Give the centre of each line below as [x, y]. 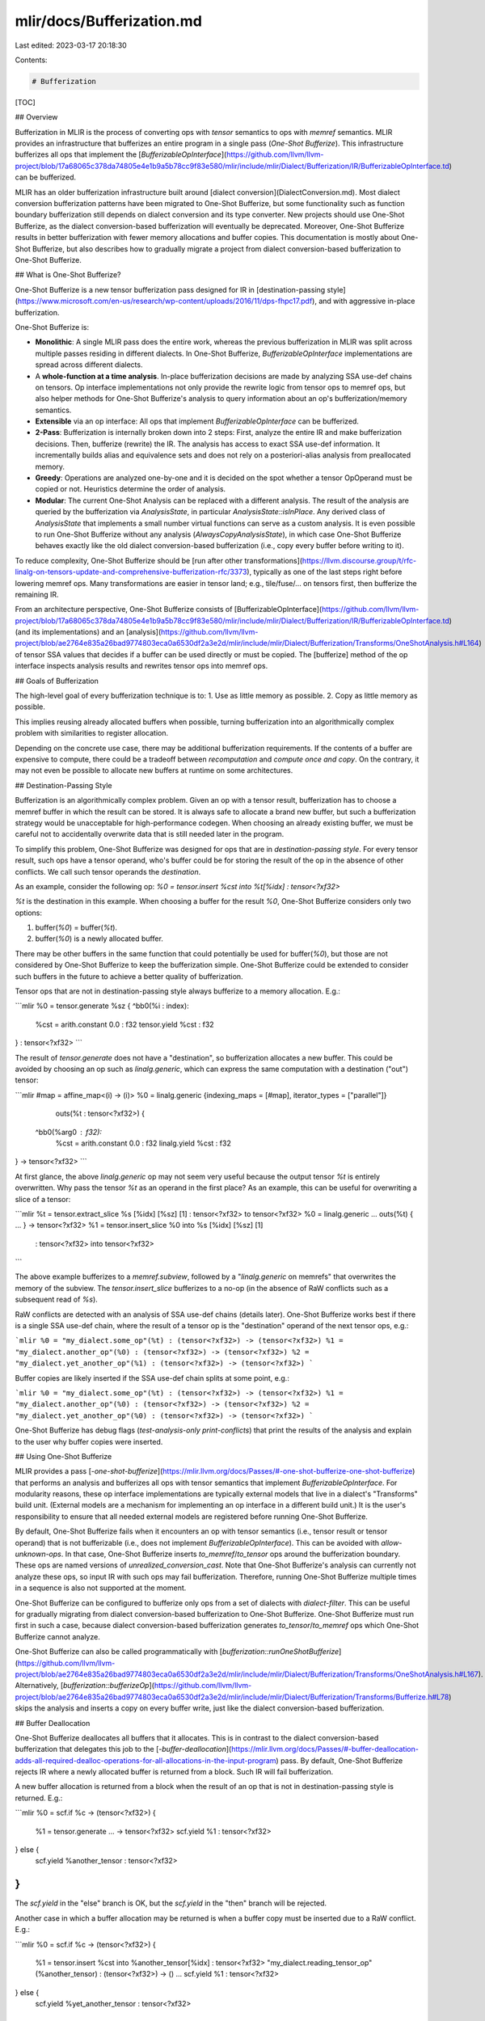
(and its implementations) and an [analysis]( [88, 632]
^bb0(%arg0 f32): [69, 1132]
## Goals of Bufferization [57, 681]
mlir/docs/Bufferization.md [108, 21]
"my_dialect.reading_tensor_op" [320, 1962]
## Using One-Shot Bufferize [63, 1456]
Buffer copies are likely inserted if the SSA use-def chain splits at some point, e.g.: [152, 1378]
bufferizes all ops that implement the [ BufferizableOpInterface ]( [121, 154]
